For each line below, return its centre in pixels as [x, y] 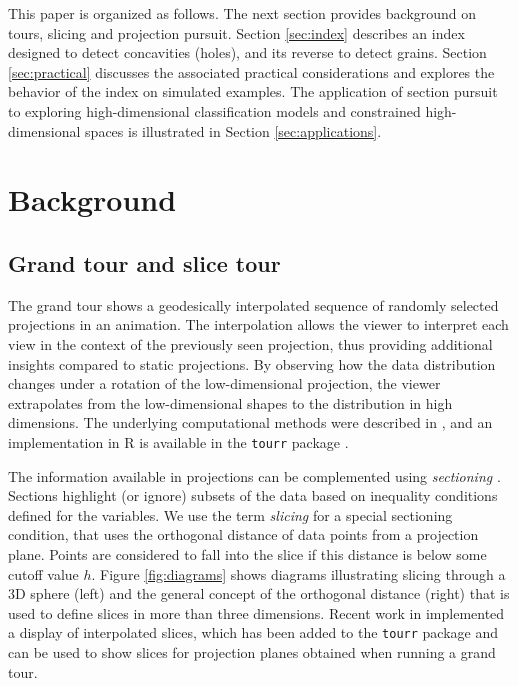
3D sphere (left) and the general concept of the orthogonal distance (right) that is [259, 593]
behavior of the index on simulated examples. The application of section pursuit [253, 91]
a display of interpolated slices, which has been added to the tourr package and [253, 632]
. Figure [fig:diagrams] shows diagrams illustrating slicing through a [298, 573]
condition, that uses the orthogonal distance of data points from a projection [243, 534]
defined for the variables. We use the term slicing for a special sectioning [230, 514]
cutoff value [43, 573]
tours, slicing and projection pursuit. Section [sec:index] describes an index [236, 32]
